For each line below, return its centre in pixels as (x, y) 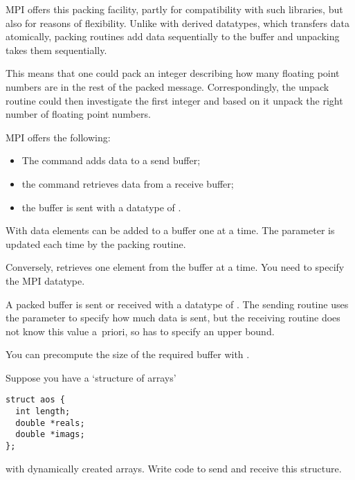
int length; (43, 412)
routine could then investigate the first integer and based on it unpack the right (174, 100)
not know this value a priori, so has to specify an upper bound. (140, 331)
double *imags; (50, 435)
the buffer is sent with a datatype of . (101, 207)
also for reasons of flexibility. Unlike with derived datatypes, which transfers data (177, 23)
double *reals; (50, 423)
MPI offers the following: (58, 137)
